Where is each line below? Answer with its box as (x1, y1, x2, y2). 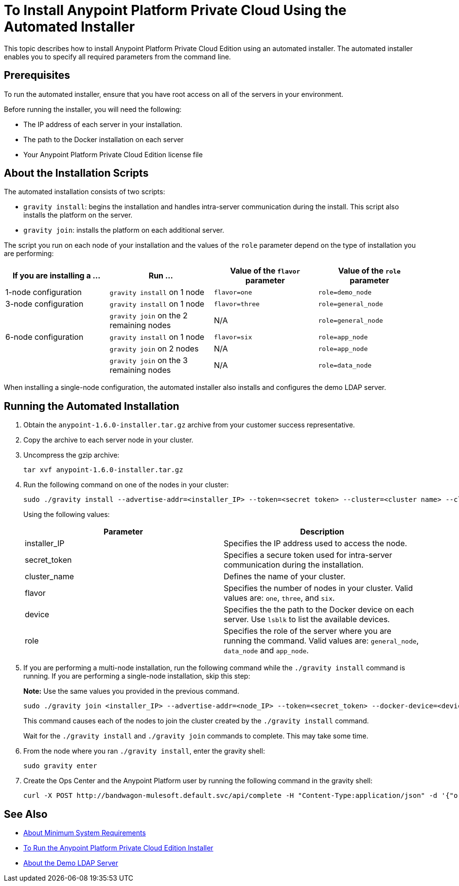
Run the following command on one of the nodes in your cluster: (23, 480, 229, 489)
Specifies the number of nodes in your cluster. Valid (224, 583, 413, 593)
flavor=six (214, 333, 252, 341)
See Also (4, 808, 48, 820)
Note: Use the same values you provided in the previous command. (23, 687, 239, 696)
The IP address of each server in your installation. (23, 120, 182, 129)
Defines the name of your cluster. (224, 572, 346, 582)
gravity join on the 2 (109, 311, 188, 321)
